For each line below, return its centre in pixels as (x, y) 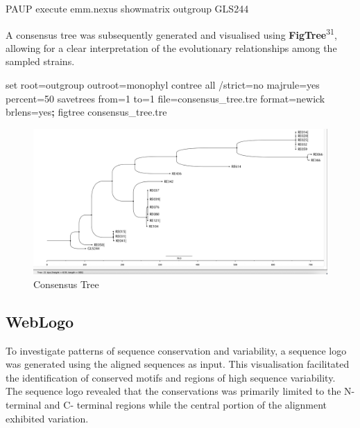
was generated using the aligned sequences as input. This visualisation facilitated (178, 364)
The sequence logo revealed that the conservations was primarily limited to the (173, 391)
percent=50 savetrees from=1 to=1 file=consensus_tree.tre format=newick (165, 98)
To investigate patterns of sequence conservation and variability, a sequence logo (176, 350)
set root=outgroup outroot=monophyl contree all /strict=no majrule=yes (163, 85)
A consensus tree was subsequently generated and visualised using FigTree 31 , (171, 33)
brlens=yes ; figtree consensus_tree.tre (86, 112)
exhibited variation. (47, 418)
